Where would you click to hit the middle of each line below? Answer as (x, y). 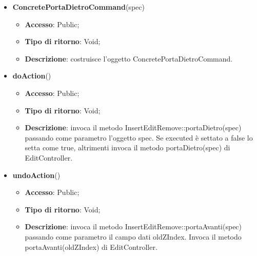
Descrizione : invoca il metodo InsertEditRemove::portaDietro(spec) (133, 127)
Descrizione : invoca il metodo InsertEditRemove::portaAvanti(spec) (133, 227)
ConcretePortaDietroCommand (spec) (78, 7)
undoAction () (36, 175)
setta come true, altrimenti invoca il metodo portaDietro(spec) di (127, 147)
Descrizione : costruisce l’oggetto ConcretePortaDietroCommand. (129, 58)
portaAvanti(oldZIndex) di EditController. (91, 247)
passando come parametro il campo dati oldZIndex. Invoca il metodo (133, 236)
